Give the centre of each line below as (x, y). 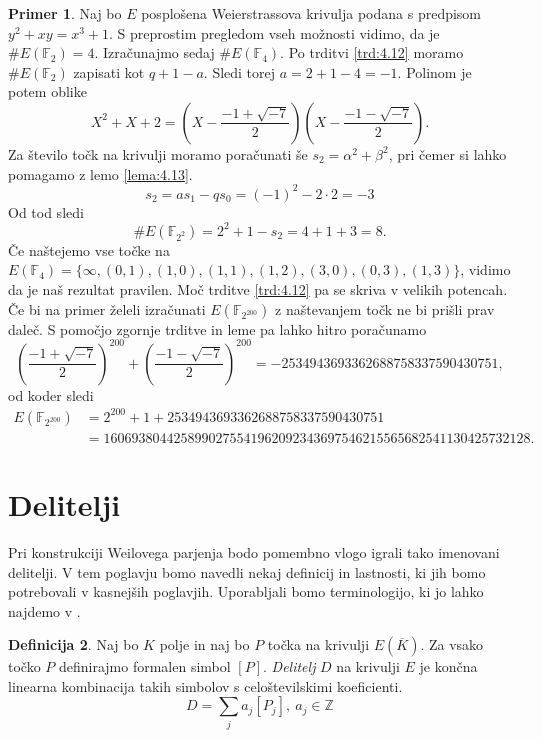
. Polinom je (434, 71)
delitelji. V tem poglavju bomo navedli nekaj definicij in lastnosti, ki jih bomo (247, 571)
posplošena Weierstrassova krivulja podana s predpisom (311, 13)
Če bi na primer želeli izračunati (107, 308)
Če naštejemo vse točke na (89, 249)
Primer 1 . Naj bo (65, 13)
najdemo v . (44, 610)
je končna (448, 666)
